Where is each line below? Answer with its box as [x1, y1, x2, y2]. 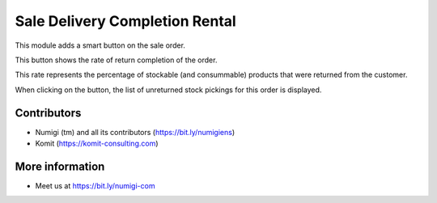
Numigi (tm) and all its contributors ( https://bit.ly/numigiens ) [35, 127, 235, 137]
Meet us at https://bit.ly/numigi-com [35, 180, 155, 190]
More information [15, 159, 105, 173]
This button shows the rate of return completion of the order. [15, 55, 218, 65]
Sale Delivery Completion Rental [15, 12, 236, 30]
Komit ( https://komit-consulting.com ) [35, 138, 159, 149]
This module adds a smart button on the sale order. [15, 40, 186, 50]
